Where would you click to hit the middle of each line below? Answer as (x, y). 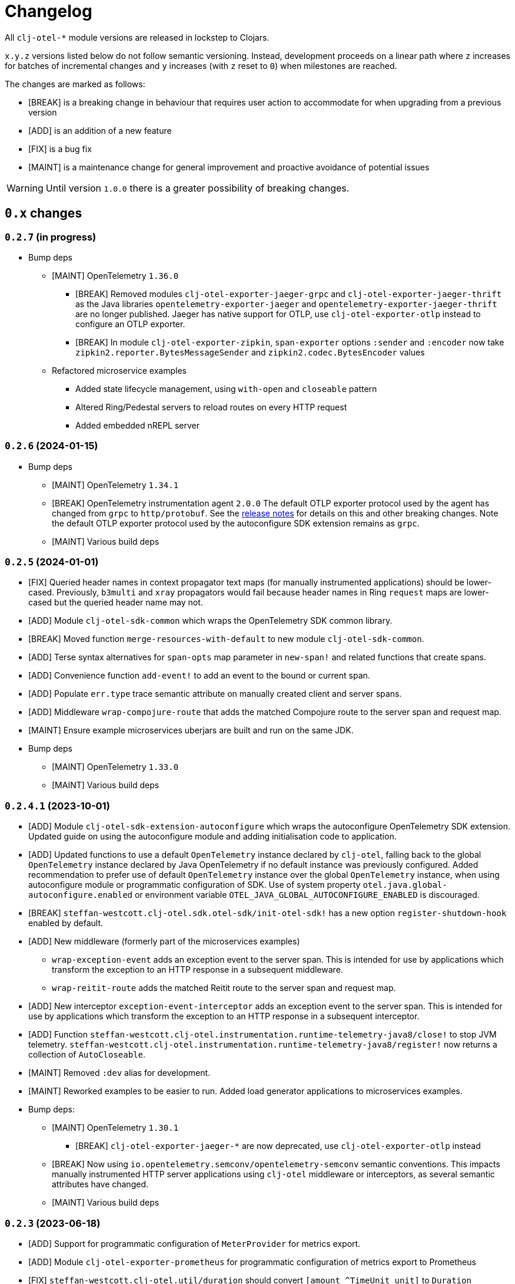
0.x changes (44, 213)
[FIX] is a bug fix (60, 149)
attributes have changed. (100, 1184)
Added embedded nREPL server (138, 425)
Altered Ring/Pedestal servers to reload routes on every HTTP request (211, 407)
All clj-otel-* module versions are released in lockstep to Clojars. (137, 37)
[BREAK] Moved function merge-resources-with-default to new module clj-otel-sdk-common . (226, 639)
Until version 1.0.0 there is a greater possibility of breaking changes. (197, 188)
